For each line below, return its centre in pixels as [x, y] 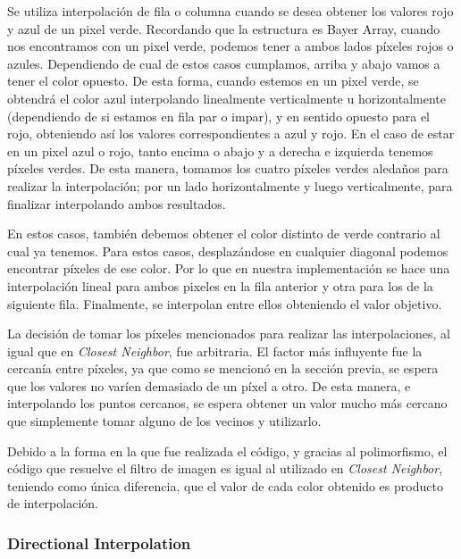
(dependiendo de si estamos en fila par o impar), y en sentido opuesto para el [218, 116]
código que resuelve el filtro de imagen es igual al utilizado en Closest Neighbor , [225, 468]
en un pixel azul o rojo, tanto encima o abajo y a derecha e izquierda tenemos [220, 150]
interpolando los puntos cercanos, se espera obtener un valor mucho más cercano [227, 403]
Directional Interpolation [99, 542]
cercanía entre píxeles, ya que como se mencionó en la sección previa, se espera [223, 368]
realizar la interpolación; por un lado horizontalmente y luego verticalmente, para [230, 185]
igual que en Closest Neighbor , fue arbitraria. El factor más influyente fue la [215, 350]
